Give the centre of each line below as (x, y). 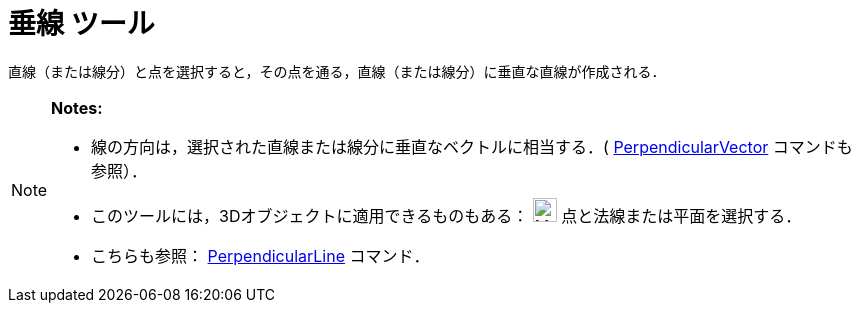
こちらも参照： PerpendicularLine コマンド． (260, 255)
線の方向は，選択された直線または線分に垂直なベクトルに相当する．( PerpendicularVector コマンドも (472, 146)
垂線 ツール (81, 24)
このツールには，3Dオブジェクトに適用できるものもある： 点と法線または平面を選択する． (446, 215)
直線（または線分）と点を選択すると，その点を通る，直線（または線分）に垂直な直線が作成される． (337, 71)
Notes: (77, 107)
